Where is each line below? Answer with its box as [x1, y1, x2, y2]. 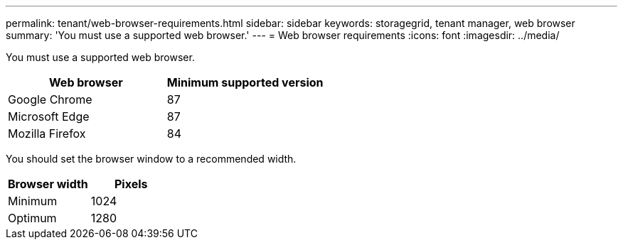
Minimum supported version [166, 75, 324, 89]
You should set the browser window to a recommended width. [6, 153, 297, 165]
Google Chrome [8, 92, 92, 107]
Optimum [8, 211, 57, 225]
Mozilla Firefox [8, 126, 86, 141]
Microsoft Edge [8, 109, 90, 124]
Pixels [114, 177, 148, 191]
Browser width [8, 177, 88, 191]
